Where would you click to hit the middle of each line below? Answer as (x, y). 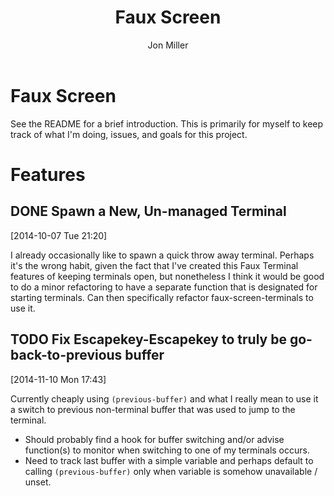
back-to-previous (66, 355)
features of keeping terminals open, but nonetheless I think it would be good (167, 276)
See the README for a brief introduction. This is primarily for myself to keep (167, 123)
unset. (38, 482)
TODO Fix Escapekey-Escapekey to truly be (148, 339)
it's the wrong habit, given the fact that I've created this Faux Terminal (154, 265)
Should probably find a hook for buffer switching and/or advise (154, 439)
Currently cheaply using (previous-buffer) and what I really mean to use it (164, 398)
